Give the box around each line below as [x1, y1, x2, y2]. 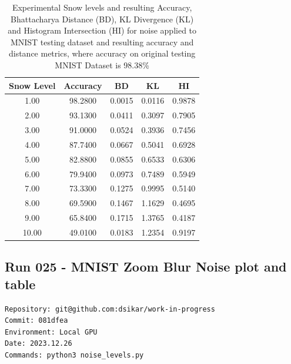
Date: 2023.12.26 [5, 339, 72, 348]
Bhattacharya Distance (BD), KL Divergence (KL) [11, 12, 194, 25]
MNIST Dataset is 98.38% [55, 58, 149, 71]
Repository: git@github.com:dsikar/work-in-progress [5, 305, 215, 313]
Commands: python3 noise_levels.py [5, 351, 144, 360]
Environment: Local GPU [5, 327, 98, 336]
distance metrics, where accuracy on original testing [8, 47, 196, 59]
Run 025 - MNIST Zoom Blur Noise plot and [5, 257, 287, 276]
